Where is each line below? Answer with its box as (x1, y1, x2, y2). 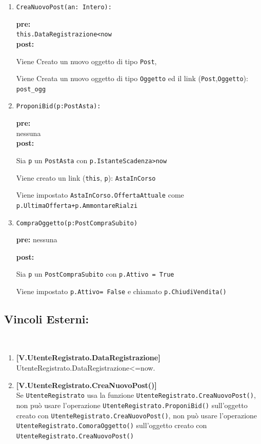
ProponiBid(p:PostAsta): (16, 103, 101, 110)
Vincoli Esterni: (4, 311, 89, 327)
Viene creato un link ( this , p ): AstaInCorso (16, 172, 156, 183)
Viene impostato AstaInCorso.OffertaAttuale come (16, 189, 184, 200)
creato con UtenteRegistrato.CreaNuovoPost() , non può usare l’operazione (16, 410, 257, 420)
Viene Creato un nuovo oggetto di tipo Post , (16, 55, 157, 66)
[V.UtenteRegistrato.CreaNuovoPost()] (16, 379, 157, 390)
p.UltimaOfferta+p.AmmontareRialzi (16, 202, 138, 209)
